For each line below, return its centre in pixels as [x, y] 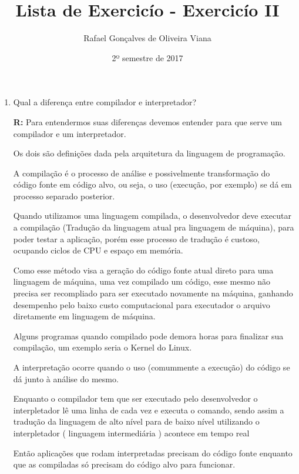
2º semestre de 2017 [147, 57]
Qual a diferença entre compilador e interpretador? [105, 102]
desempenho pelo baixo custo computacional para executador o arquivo [142, 304]
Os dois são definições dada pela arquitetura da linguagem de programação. [149, 153]
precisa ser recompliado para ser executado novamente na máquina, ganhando [153, 293]
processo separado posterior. [64, 196]
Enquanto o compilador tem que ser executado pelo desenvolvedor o [135, 398]
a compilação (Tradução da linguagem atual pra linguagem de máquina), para [154, 227]
